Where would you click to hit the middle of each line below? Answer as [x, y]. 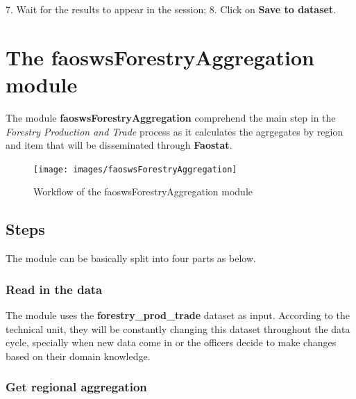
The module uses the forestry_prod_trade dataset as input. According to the [178, 315]
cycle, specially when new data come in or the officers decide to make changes [171, 342]
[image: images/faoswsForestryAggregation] [135, 169]
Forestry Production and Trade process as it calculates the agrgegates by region [175, 131]
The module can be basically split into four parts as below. [131, 258]
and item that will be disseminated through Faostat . [119, 145]
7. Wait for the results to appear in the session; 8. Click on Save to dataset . [171, 9]
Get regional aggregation [76, 387]
